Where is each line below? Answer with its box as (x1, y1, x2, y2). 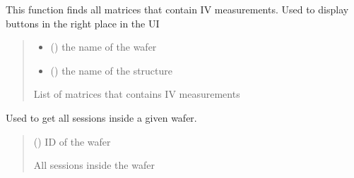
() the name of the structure (50, 63, 173, 77)
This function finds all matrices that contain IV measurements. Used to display (6, 2, 349, 16)
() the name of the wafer (50, 39, 157, 54)
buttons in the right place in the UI (6, 15, 160, 30)
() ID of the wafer (33, 134, 111, 148)
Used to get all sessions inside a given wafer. (6, 110, 197, 125)
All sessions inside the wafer (33, 158, 155, 172)
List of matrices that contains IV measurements (33, 87, 240, 101)
